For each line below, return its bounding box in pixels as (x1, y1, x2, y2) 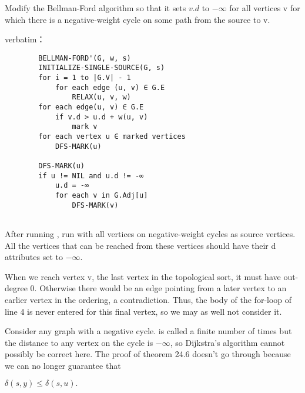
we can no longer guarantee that (5, 359, 121, 371)
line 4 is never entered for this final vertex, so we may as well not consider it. (5, 305, 282, 317)
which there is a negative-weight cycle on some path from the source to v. (5, 13, 270, 25)
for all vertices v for (229, 2, 300, 14)
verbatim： (5, 33, 45, 45)
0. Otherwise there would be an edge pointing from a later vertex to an (30, 282, 287, 294)
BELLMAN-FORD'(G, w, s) (38, 54, 131, 62)
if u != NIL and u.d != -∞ (38, 171, 144, 180)
